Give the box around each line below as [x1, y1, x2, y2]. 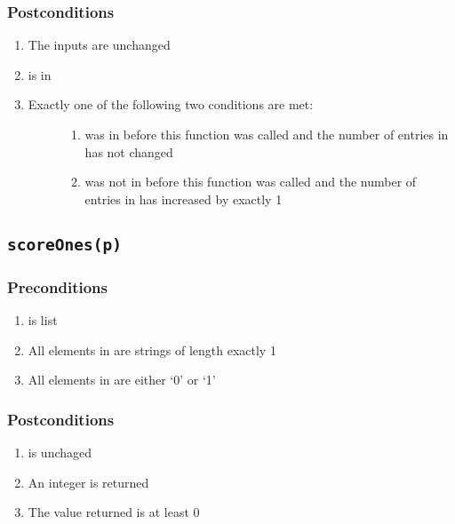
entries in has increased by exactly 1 [84, 189, 283, 208]
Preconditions [7, 275, 108, 298]
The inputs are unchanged [28, 36, 171, 54]
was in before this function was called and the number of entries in [84, 125, 449, 143]
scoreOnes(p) [7, 234, 122, 254]
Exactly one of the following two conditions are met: [28, 95, 314, 114]
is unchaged [28, 442, 92, 461]
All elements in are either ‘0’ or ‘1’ [28, 370, 216, 389]
